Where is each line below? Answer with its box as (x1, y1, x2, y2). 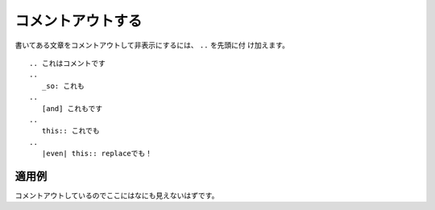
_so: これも (41, 81, 85, 90)
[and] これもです (41, 104, 103, 113)
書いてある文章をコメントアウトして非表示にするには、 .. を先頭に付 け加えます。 (14, 40, 290, 50)
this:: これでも (41, 126, 100, 136)
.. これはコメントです (29, 59, 106, 68)
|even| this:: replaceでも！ (41, 149, 153, 159)
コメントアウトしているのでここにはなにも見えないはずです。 (14, 190, 219, 200)
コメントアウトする (14, 12, 143, 30)
